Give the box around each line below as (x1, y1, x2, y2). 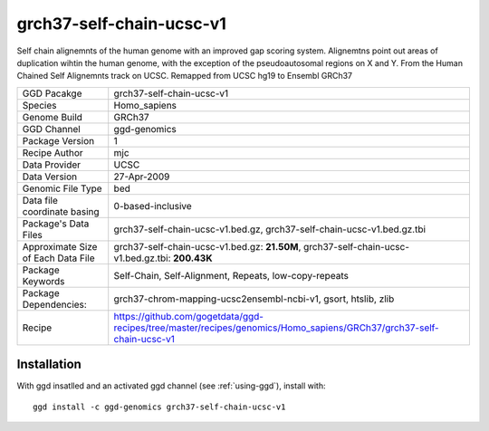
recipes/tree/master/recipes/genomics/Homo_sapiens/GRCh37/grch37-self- (113, 321, 439, 334)
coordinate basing (22, 205, 100, 217)
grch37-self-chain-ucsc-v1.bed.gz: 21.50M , (113, 240, 302, 253)
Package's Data (22, 217, 90, 230)
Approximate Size (22, 240, 98, 253)
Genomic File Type (22, 182, 103, 195)
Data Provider (22, 158, 81, 171)
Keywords (22, 274, 65, 287)
